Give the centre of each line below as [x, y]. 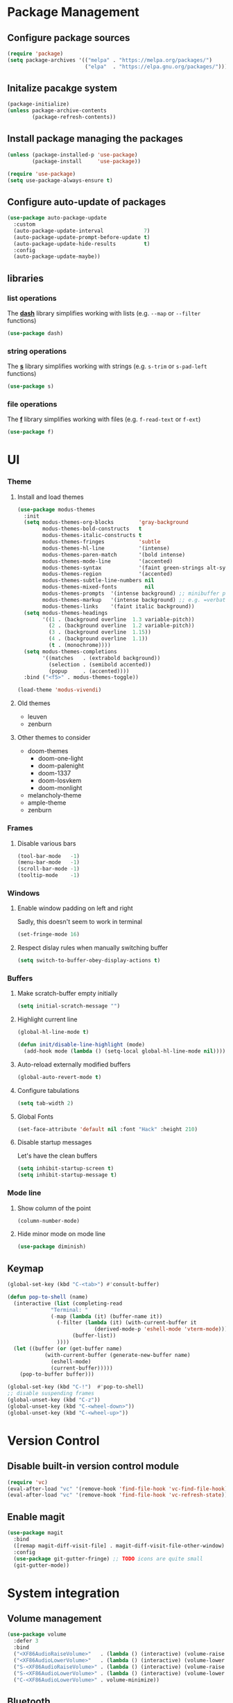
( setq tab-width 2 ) [45, 1103]
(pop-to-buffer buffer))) [57, 1374]
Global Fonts [35, 1117]
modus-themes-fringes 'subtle [102, 542]
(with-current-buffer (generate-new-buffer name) [117, 1355]
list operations [32, 298]
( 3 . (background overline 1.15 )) [100, 632]
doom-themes [48, 751]
